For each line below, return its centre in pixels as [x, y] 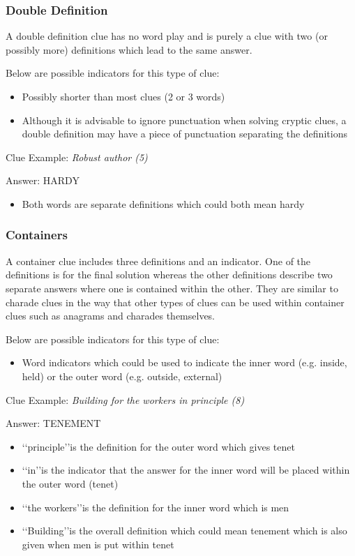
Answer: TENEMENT [53, 423]
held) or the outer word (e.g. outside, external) [122, 376]
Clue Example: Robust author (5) [77, 157]
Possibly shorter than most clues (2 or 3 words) [123, 96]
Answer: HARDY [43, 180]
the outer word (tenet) [70, 483]
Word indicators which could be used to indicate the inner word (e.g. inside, [184, 362]
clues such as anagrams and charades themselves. [111, 316]
